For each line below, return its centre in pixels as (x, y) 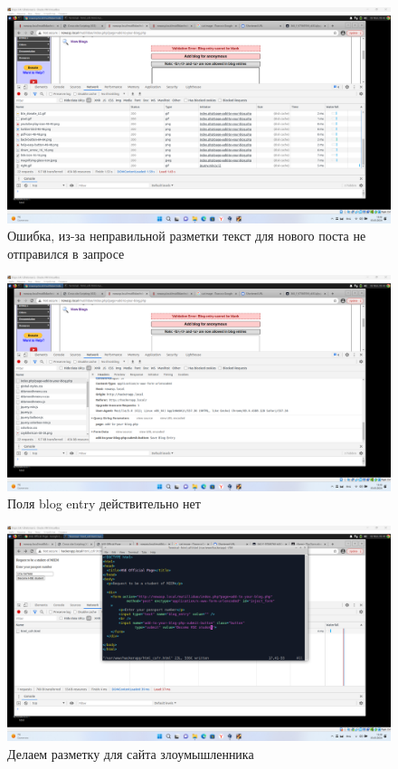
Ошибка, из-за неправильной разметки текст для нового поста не (187, 236)
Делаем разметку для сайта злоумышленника (131, 754)
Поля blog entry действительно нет (104, 503)
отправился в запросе (66, 253)
